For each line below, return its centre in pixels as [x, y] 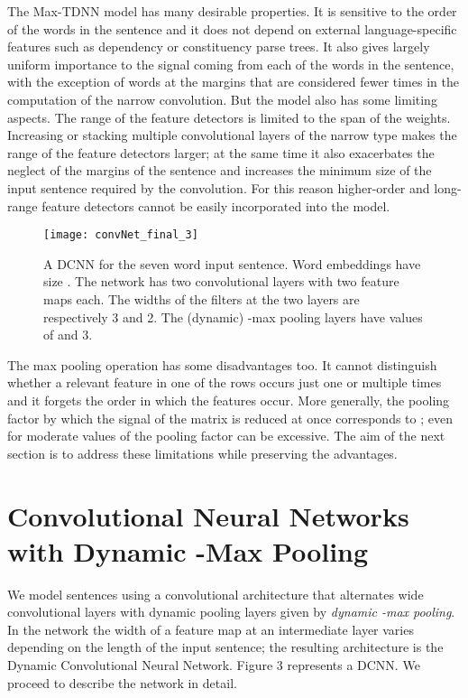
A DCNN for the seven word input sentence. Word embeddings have [232, 263]
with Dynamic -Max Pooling [188, 550]
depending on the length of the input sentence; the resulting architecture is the [225, 647]
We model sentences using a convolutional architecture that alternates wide [216, 594]
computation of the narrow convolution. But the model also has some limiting [222, 99]
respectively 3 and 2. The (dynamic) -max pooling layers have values [233, 316]
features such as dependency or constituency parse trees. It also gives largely [219, 47]
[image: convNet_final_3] [121, 235]
